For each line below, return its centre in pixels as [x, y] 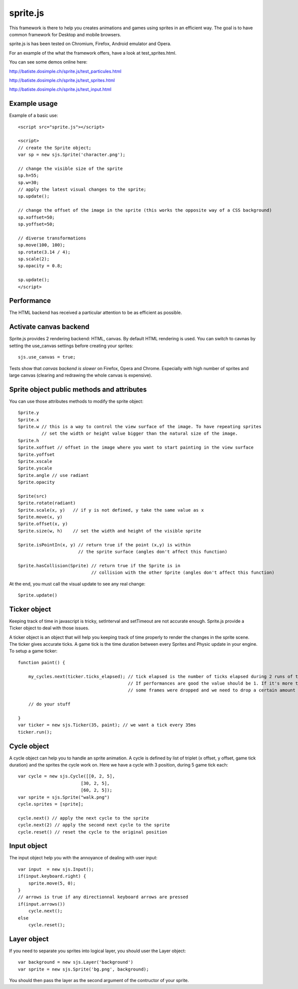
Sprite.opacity [37, 482]
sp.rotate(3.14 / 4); [44, 252]
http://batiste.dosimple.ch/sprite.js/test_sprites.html [62, 80]
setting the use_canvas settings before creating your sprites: [71, 346]
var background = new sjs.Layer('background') [76, 962]
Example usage [34, 104]
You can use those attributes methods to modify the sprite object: [76, 401]
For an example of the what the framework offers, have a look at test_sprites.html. [93, 53]
